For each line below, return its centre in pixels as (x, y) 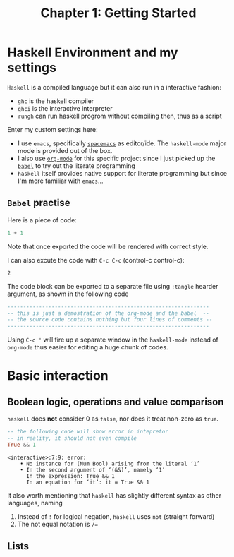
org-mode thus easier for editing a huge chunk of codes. (88, 347)
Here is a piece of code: (42, 220)
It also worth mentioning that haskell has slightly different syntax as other (115, 495)
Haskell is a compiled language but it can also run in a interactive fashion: (115, 87)
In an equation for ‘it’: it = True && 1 (88, 482)
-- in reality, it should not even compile (72, 438)
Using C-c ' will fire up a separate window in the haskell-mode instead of (113, 340)
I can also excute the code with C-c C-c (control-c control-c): (96, 260)
